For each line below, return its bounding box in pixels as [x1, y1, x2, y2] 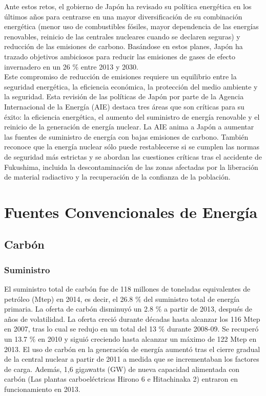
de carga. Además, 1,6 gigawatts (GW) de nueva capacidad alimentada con [4, 363, 240, 374]
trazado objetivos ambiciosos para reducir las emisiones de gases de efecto [4, 51, 236, 61]
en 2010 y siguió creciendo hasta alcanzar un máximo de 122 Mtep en [38, 334, 257, 344]
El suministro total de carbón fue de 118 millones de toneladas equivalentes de [4, 283, 251, 294]
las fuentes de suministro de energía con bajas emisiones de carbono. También [4, 131, 249, 142]
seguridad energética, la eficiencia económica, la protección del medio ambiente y [4, 81, 258, 92]
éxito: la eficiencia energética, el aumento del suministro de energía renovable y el [4, 111, 260, 122]
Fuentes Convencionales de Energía [4, 201, 258, 222]
